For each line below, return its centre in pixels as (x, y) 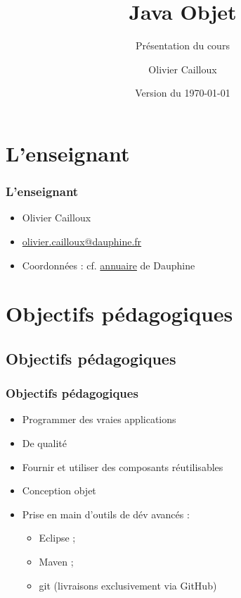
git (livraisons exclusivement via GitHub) (128, 585)
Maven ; (56, 562)
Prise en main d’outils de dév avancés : (106, 514)
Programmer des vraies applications (99, 419)
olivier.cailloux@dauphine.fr (82, 241)
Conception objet (59, 490)
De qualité (44, 443)
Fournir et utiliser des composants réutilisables (123, 466)
